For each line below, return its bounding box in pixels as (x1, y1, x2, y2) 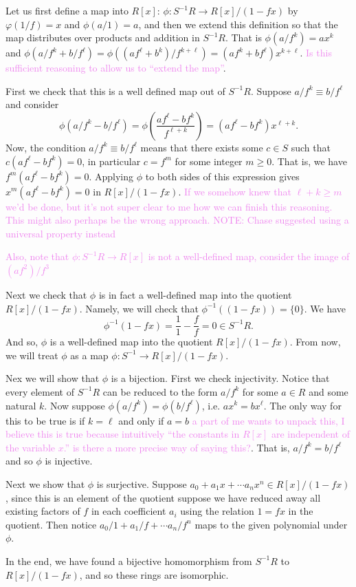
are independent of (271, 427, 350, 441)
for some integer (175, 153, 243, 168)
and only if (118, 413, 164, 427)
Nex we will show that (5, 371, 100, 385)
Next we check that (5, 287, 87, 301)
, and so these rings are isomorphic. (79, 567, 229, 581)
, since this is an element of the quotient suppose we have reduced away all (5, 490, 321, 504)
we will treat (5, 348, 58, 362)
